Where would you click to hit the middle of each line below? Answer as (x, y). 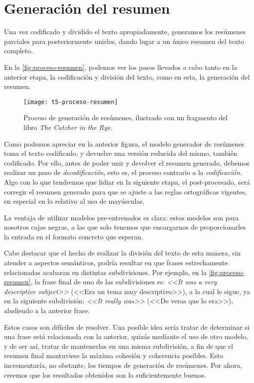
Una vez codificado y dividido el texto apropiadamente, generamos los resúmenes (125, 32)
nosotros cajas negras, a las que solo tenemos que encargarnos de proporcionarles (125, 227)
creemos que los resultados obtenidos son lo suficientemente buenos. (105, 374)
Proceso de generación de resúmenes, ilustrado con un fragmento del (126, 117)
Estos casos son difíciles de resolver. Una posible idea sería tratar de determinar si (127, 327)
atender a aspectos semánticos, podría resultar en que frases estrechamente (116, 263)
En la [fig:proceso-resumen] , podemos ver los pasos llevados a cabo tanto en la (121, 67)
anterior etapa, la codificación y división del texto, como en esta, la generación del (127, 76)
